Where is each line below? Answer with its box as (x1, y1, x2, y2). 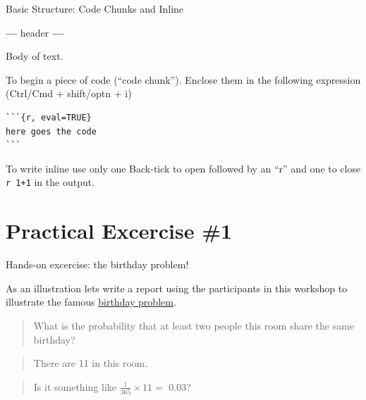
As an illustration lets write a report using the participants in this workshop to (6, 280, 348, 295)
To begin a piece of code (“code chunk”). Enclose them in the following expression (6, 72, 361, 87)
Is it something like (33, 379, 116, 394)
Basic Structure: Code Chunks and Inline (6, 1, 184, 15)
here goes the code (6, 126, 97, 137)
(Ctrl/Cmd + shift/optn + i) (6, 86, 132, 101)
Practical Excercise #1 (6, 216, 233, 245)
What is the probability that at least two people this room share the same (33, 318, 355, 332)
